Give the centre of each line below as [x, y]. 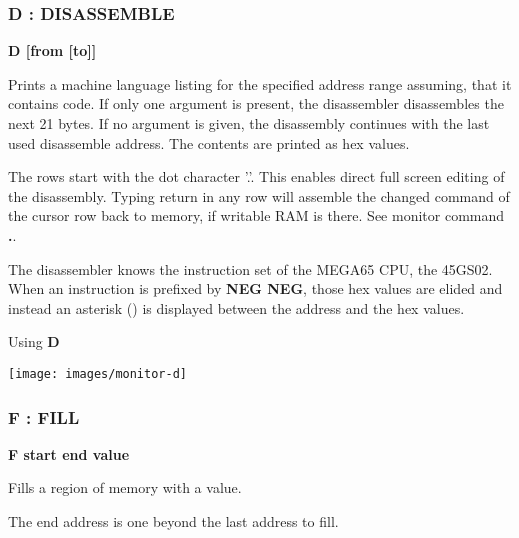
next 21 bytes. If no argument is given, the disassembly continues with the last [249, 123]
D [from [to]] [52, 50]
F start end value [69, 453]
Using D [34, 341]
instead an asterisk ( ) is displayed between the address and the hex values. [236, 307]
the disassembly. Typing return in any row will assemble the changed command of [259, 195]
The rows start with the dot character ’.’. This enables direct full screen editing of [256, 176]
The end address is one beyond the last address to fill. [173, 521]
